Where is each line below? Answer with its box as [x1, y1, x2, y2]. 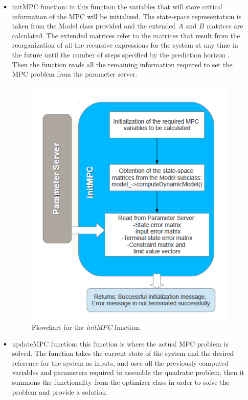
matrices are [206, 21, 243, 31]
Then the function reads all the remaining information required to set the [12, 59, 233, 69]
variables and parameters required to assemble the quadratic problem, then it [12, 367, 245, 377]
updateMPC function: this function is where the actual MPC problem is [12, 338, 228, 348]
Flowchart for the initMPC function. [31, 322, 141, 332]
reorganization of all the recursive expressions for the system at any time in [12, 40, 238, 50]
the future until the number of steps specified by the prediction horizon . [12, 49, 230, 59]
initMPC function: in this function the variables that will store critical [12, 1, 223, 11]
